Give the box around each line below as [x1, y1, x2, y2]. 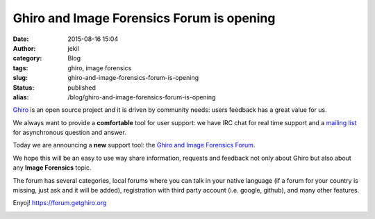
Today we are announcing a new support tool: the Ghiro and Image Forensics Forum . [12, 141, 256, 149]
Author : [12, 44, 36, 52]
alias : [12, 92, 29, 101]
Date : [12, 35, 29, 43]
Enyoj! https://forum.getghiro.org [12, 199, 107, 207]
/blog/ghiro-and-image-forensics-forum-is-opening [67, 92, 216, 101]
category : [12, 54, 42, 63]
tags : [12, 63, 28, 72]
